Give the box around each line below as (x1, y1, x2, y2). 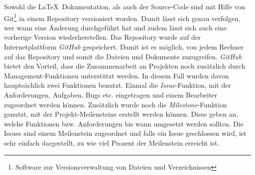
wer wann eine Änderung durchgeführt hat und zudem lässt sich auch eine (4, 22, 227, 32)
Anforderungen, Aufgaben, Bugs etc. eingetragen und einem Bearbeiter (4, 90, 218, 100)
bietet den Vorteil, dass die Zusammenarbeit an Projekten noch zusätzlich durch (4, 61, 246, 71)
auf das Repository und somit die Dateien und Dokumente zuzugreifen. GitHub (4, 51, 242, 61)
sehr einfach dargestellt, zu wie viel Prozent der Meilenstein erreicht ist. (4, 137, 219, 148)
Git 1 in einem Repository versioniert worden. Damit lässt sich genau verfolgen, (4, 11, 241, 23)
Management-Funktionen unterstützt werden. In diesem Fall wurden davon (4, 70, 229, 80)
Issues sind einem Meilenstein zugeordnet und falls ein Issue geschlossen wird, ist (4, 128, 247, 138)
